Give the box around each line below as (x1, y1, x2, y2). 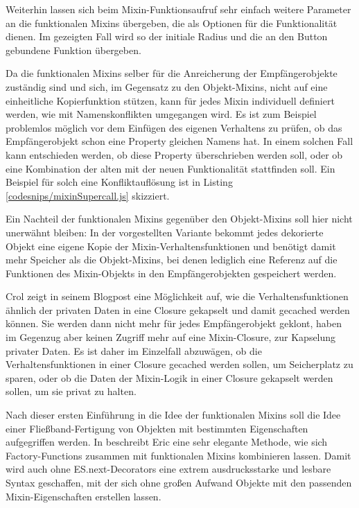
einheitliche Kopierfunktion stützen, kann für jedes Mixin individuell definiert (6, 93, 335, 107)
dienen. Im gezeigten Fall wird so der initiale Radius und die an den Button (6, 29, 328, 44)
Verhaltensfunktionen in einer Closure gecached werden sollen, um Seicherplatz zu (6, 357, 353, 371)
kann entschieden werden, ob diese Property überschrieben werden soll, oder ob (6, 147, 343, 161)
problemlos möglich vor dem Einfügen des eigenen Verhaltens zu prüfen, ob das (6, 120, 342, 134)
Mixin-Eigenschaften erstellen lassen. (6, 489, 161, 503)
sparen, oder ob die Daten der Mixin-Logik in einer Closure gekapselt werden (6, 370, 333, 385)
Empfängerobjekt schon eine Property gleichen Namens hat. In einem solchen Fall (6, 134, 353, 148)
